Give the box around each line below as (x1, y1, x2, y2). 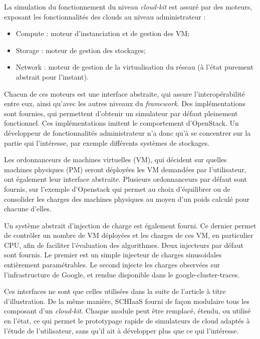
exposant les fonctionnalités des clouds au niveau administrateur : (4, 11, 206, 22)
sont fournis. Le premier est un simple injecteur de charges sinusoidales (4, 249, 222, 260)
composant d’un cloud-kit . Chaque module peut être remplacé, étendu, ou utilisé (4, 305, 251, 316)
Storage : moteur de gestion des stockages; (16, 45, 146, 55)
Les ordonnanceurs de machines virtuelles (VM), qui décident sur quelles (4, 154, 227, 165)
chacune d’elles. (4, 203, 52, 214)
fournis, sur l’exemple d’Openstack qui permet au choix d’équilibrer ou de (4, 183, 230, 194)
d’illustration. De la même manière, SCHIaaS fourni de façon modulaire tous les (4, 295, 249, 306)
